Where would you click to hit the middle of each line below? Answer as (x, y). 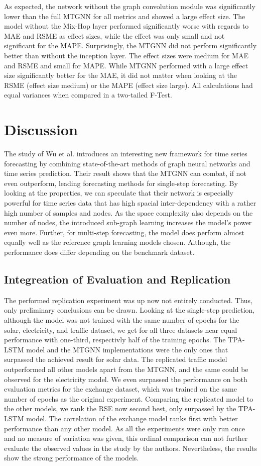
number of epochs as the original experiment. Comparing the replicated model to (129, 398)
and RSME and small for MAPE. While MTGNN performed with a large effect (126, 65)
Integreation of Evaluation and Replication (117, 279)
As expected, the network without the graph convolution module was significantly (130, 6)
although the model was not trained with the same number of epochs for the (122, 319)
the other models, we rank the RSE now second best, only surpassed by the (120, 408)
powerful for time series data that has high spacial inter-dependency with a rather (130, 203)
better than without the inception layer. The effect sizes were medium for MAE (126, 55)
